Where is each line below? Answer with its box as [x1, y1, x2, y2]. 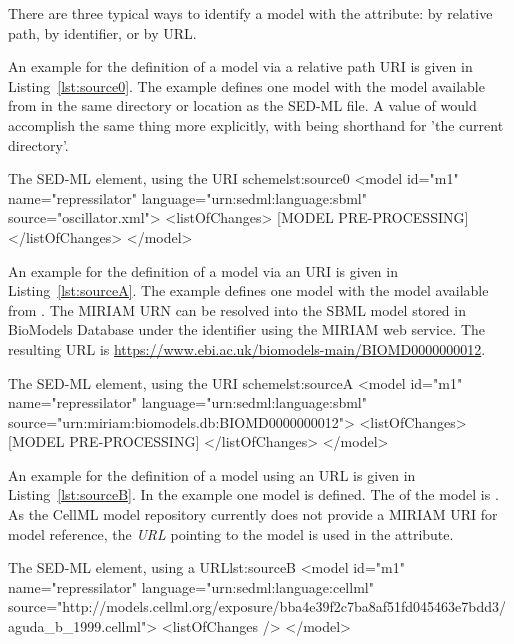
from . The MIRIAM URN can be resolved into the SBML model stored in [8, 299, 466, 320]
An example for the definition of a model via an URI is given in [8, 260, 398, 281]
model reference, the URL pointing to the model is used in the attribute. [8, 523, 454, 544]
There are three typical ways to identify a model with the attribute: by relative [8, 3, 493, 23]
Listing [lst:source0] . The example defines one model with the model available [8, 75, 485, 96]
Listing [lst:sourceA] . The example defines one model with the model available [8, 280, 489, 301]
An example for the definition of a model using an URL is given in [8, 464, 416, 485]
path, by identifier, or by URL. [8, 22, 197, 43]
